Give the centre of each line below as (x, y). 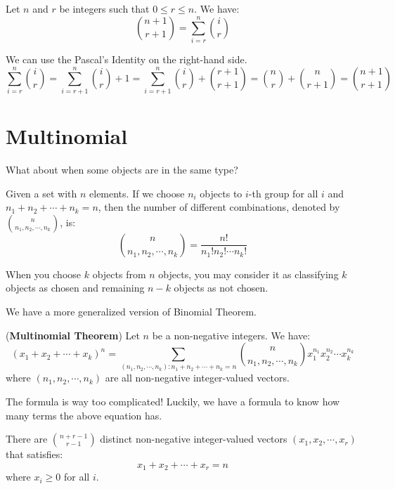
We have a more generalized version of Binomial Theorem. (131, 311)
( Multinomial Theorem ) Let (73, 335)
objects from (119, 274)
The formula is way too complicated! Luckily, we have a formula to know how (173, 402)
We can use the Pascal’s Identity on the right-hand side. (127, 59)
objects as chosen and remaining (75, 288)
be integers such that (104, 8)
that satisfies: (34, 454)
